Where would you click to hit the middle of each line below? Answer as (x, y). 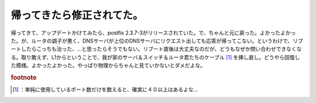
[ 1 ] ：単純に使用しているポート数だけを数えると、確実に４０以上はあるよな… (105, 90)
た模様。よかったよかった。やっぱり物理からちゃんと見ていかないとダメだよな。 (108, 66)
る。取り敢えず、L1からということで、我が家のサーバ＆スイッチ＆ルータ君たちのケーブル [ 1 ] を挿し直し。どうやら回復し (155, 57)
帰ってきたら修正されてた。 (77, 15)
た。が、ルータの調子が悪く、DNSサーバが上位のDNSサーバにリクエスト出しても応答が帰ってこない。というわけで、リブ (157, 40)
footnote (24, 77)
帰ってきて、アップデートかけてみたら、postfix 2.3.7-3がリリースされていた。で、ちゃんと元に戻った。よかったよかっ (153, 33)
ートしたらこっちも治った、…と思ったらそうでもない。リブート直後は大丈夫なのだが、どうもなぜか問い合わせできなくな (156, 49)
